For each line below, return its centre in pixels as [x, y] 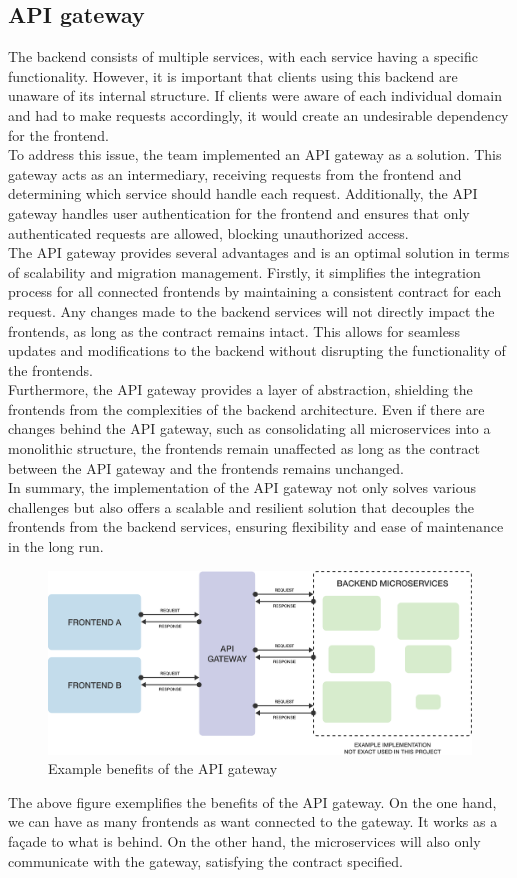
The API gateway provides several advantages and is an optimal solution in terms [259, 252]
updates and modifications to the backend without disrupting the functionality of [257, 350]
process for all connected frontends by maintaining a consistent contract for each [255, 291]
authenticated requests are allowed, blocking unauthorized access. [208, 232]
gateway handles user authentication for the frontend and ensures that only [239, 212]
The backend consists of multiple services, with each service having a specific [243, 56]
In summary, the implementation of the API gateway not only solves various [242, 487]
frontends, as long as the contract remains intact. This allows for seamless [234, 330]
